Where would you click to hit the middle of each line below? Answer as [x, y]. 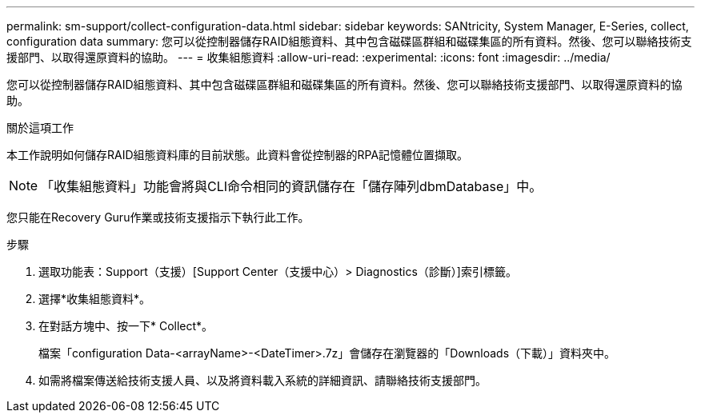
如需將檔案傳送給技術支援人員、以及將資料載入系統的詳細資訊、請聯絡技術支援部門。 [262, 380]
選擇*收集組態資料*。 [95, 299]
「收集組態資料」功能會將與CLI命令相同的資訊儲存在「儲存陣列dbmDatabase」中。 [292, 186]
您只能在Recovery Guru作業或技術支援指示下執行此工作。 [158, 217]
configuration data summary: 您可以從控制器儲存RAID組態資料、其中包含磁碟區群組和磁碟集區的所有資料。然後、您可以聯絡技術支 [349, 41]
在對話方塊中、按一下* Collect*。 [126, 326]
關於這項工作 [40, 128]
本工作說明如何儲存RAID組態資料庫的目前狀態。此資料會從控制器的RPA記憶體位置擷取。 [238, 155]
